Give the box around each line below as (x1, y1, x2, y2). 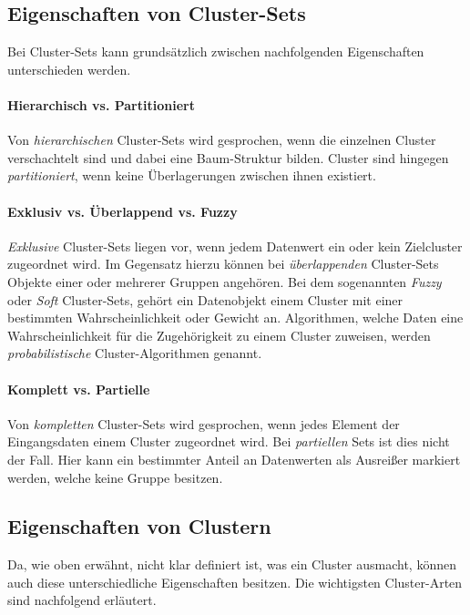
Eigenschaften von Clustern (7, 512, 271, 540)
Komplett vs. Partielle (7, 379, 150, 398)
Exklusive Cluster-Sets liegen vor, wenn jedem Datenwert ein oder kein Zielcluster (7, 236, 463, 255)
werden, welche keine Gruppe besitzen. (7, 467, 223, 487)
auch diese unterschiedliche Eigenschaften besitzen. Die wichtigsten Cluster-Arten (7, 572, 463, 591)
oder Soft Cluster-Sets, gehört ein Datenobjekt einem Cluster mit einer (7, 290, 404, 309)
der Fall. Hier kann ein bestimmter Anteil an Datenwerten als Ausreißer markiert (7, 449, 461, 468)
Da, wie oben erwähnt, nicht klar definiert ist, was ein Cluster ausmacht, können (7, 555, 456, 574)
